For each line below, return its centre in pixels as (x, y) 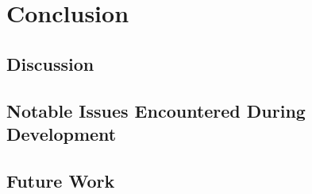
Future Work (61, 180)
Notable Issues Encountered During (156, 110)
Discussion (50, 63)
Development (62, 133)
